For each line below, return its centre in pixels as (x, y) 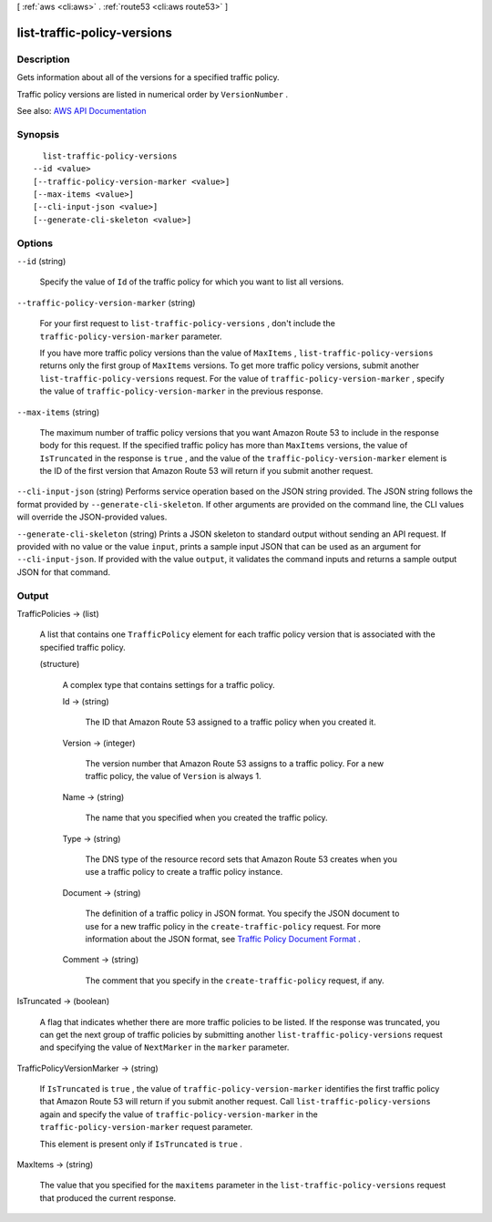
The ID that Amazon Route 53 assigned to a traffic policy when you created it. (231, 722)
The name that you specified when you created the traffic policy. (206, 818)
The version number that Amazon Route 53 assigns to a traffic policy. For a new (235, 764)
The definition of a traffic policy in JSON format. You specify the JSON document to (242, 914)
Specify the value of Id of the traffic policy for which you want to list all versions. (192, 282)
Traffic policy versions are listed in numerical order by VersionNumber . (153, 94)
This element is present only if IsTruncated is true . (141, 1144)
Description (43, 59)
